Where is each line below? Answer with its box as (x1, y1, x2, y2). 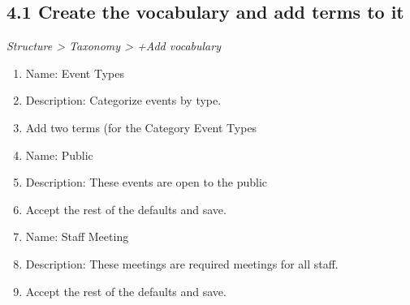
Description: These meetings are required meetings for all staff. (25, 255, 339, 272)
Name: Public (25, 146, 93, 163)
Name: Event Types (25, 64, 124, 81)
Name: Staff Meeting (25, 228, 129, 245)
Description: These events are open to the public (25, 174, 268, 191)
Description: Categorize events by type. (25, 92, 222, 109)
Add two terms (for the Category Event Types (25, 118, 257, 135)
